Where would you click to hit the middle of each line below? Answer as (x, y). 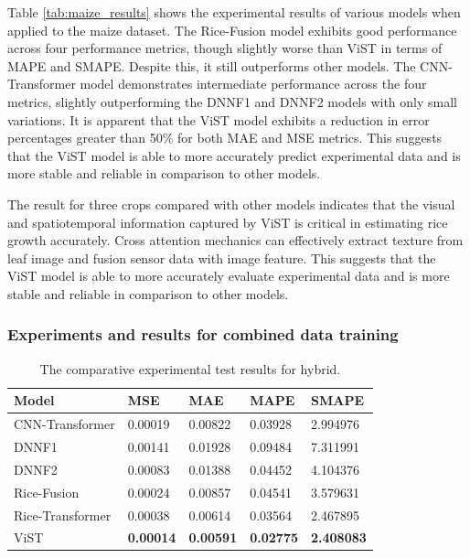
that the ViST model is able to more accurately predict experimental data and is (234, 155)
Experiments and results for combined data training (203, 334)
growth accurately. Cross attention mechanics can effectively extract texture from (235, 240)
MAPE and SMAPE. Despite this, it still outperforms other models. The (212, 65)
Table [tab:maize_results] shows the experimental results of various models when (234, 12)
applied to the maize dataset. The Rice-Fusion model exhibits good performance (232, 30)
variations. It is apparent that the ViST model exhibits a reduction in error (219, 119)
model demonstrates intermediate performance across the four (253, 84)
